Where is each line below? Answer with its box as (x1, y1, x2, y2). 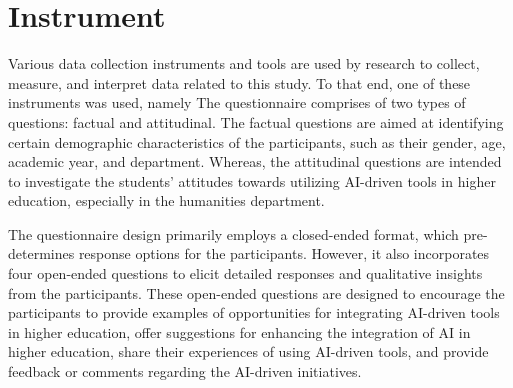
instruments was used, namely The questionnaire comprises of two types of (8, 92, 466, 113)
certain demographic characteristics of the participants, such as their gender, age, (8, 131, 506, 152)
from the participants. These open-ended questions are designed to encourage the (8, 282, 505, 303)
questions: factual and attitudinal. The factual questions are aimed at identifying (8, 111, 504, 132)
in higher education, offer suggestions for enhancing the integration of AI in (8, 321, 471, 342)
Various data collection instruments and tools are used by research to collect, (8, 53, 480, 74)
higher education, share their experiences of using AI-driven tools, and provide (8, 341, 489, 362)
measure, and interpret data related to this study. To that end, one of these (8, 72, 471, 93)
